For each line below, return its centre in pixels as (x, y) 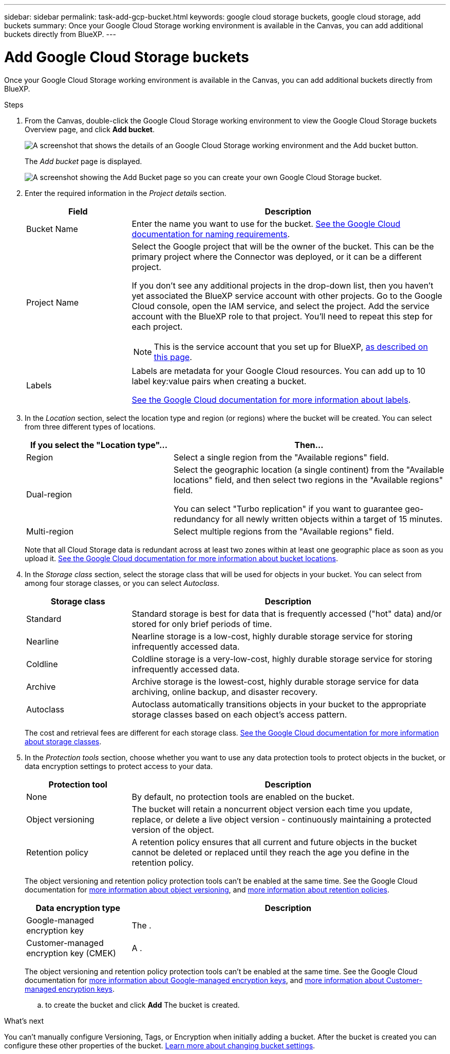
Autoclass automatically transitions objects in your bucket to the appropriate (279, 704)
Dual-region (49, 494)
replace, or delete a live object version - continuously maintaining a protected (282, 819)
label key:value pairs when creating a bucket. (219, 381)
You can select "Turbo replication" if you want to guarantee (288, 508)
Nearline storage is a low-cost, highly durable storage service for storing (272, 636)
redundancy (196, 519)
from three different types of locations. (90, 426)
